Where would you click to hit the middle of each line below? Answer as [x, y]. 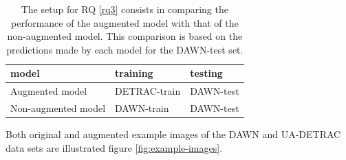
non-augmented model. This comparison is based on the [125, 36]
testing [206, 73]
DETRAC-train [148, 91]
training [134, 73]
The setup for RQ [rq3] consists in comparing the [125, 9]
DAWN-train [142, 108]
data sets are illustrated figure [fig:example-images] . [114, 147]
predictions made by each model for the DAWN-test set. [125, 49]
